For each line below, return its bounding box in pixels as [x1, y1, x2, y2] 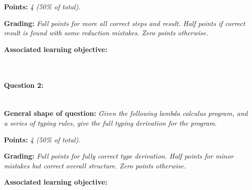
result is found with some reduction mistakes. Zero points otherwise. [4, 27, 208, 38]
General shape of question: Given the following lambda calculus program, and [4, 108, 248, 118]
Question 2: [4, 80, 44, 90]
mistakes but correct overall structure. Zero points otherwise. [4, 160, 186, 170]
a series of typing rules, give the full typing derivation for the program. [4, 117, 217, 128]
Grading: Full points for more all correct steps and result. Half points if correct [4, 18, 245, 28]
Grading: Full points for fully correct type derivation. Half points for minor [4, 151, 234, 161]
